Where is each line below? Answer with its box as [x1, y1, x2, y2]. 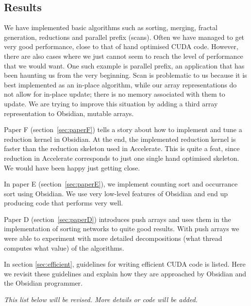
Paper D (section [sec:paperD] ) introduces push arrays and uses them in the [4, 214, 231, 224]
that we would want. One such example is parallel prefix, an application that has [4, 60, 245, 70]
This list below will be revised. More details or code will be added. [4, 294, 198, 305]
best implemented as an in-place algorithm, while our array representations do [4, 79, 237, 89]
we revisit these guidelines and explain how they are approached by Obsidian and [4, 268, 246, 278]
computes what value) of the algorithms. [4, 242, 124, 253]
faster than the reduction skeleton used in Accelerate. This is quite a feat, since [4, 143, 240, 153]
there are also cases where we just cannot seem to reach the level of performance [4, 51, 243, 61]
